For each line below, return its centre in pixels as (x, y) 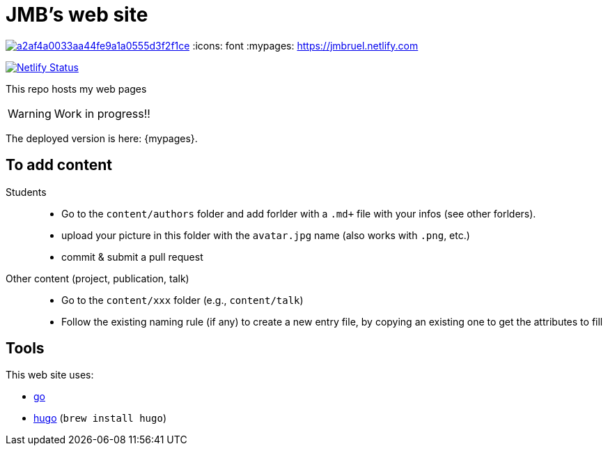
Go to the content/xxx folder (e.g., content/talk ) (182, 300)
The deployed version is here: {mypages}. (102, 138)
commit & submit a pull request (132, 257)
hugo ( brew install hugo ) (100, 418)
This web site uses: (50, 375)
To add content (59, 165)
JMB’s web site (77, 15)
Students (26, 192)
